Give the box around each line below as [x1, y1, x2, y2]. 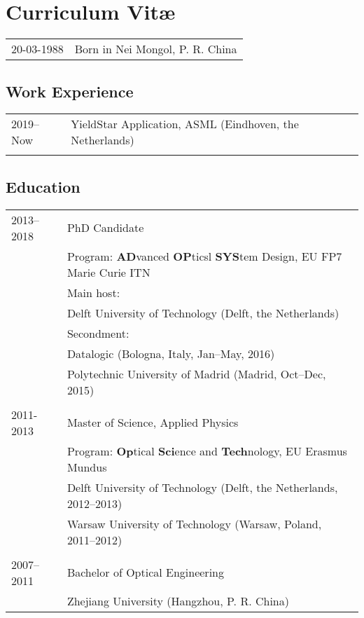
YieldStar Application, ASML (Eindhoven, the [71, 116, 299, 132]
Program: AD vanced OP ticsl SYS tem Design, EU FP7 [66, 247, 342, 264]
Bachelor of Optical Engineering [66, 564, 224, 581]
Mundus [66, 458, 107, 475]
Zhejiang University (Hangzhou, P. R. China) [66, 592, 289, 609]
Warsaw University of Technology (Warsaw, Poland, [66, 515, 322, 532]
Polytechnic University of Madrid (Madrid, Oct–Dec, [66, 365, 326, 382]
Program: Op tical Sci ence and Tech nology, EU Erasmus [66, 442, 347, 459]
